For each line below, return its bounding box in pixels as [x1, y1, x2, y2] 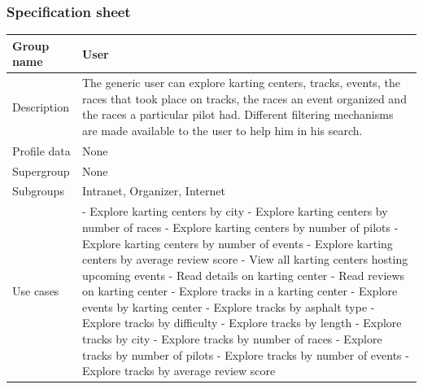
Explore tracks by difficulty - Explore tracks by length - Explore [81, 314, 402, 331]
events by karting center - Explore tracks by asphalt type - [81, 298, 375, 315]
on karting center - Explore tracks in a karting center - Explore [81, 282, 398, 299]
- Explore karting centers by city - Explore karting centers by [81, 203, 388, 220]
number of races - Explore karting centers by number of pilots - [81, 218, 399, 235]
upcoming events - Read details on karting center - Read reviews [81, 266, 405, 283]
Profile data [12, 142, 71, 159]
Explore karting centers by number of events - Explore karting [81, 234, 393, 251]
